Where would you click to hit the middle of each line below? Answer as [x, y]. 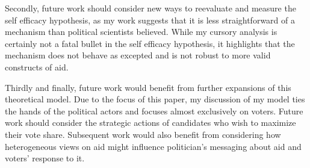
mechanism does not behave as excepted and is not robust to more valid [138, 55]
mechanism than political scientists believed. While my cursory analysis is [141, 32]
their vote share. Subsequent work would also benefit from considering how [143, 134]
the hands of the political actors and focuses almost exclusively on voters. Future [154, 110]
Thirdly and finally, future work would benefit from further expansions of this [148, 87]
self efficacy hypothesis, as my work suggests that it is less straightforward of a [150, 20]
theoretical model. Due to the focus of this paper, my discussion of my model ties [155, 99]
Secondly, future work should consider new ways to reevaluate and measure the [150, 8]
